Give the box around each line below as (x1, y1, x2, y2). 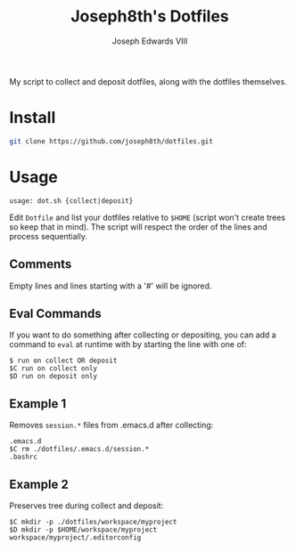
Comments (9, 256, 72, 272)
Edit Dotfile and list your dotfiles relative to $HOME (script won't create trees (9, 212, 286, 223)
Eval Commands (9, 305, 103, 321)
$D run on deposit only (9, 372, 98, 381)
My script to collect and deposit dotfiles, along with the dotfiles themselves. (9, 76, 287, 86)
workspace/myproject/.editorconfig (9, 532, 142, 542)
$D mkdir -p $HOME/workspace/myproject (9, 525, 158, 534)
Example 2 (9, 476, 69, 491)
